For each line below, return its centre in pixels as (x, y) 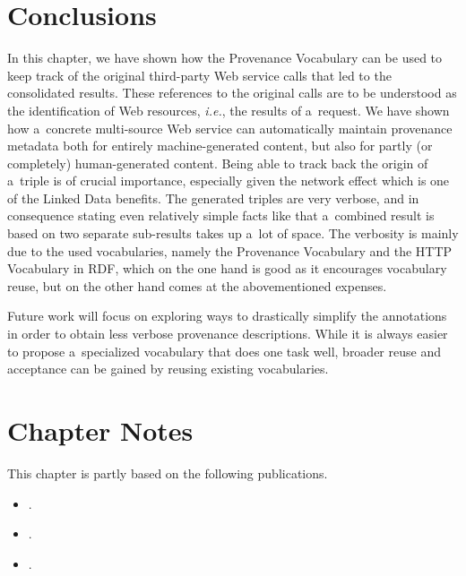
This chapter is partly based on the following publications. (168, 473)
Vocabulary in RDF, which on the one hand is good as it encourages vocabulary (227, 268)
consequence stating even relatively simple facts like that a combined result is (221, 215)
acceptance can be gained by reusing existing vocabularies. (168, 369)
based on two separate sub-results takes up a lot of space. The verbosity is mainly (233, 233)
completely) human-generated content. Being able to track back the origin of (218, 163)
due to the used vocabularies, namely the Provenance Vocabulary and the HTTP (230, 250)
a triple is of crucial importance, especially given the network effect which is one (229, 181)
